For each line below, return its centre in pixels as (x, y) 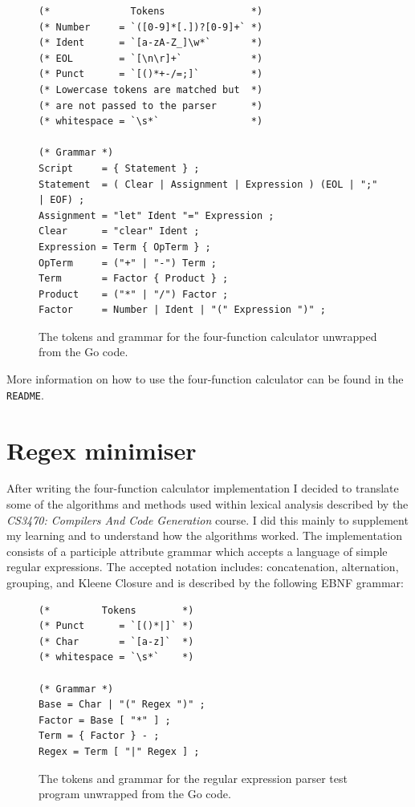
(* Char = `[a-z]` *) (116, 641)
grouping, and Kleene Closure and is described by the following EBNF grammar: (205, 582)
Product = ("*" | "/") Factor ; (134, 294)
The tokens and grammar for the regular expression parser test (193, 778)
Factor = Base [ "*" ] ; (105, 720)
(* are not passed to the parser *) (151, 105)
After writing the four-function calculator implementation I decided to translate (203, 488)
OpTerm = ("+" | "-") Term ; (128, 263)
